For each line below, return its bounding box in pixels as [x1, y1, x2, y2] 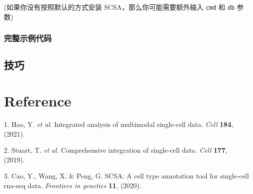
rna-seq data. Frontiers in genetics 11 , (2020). [4, 180, 142, 190]
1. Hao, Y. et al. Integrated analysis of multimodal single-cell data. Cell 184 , [4, 119, 234, 129]
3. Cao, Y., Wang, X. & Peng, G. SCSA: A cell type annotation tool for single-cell [4, 171, 249, 181]
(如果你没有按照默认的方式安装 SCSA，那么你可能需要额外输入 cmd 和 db [4, 2, 235, 12]
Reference [4, 91, 72, 111]
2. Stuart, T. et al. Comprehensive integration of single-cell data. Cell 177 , [4, 145, 228, 155]
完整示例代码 [4, 32, 52, 44]
